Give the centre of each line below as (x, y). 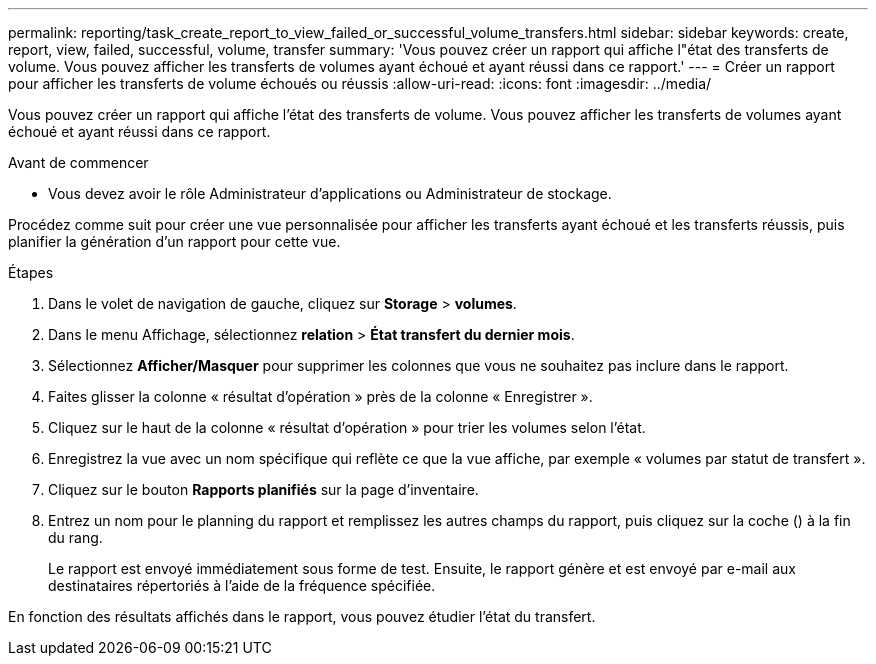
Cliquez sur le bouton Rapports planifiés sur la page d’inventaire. (263, 489)
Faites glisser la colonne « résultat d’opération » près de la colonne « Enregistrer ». (320, 396)
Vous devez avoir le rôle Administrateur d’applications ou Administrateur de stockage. (330, 193)
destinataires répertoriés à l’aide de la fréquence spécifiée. (242, 585)
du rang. (75, 537)
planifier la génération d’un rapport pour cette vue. (174, 241)
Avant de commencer (78, 162)
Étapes (31, 272)
